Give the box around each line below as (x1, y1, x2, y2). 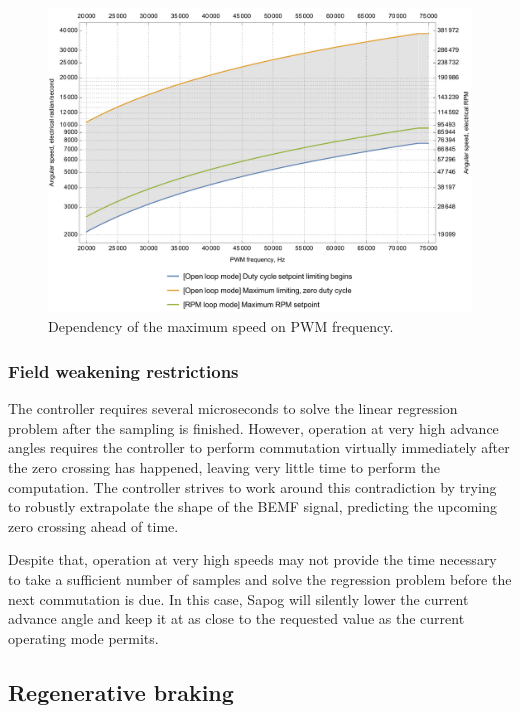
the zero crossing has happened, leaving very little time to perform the (8, 456, 441, 477)
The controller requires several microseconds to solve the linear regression (8, 398, 458, 419)
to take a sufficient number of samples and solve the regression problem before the (8, 568, 512, 589)
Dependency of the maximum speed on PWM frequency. (48, 316, 394, 337)
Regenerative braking (8, 676, 234, 707)
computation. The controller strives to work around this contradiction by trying (8, 476, 497, 497)
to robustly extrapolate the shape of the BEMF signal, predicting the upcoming (8, 496, 498, 517)
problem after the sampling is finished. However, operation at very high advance (8, 417, 499, 438)
